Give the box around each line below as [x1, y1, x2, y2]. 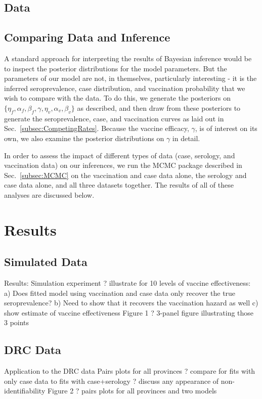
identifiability [4, 385, 46, 396]
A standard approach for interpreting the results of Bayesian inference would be [4, 53, 252, 63]
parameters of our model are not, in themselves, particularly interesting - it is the [4, 73, 257, 83]
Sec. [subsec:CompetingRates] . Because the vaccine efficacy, [4, 123, 189, 134]
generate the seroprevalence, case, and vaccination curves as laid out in [4, 113, 224, 123]
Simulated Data [4, 254, 88, 270]
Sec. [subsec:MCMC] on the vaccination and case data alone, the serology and [4, 169, 247, 180]
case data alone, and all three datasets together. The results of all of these [4, 180, 234, 190]
